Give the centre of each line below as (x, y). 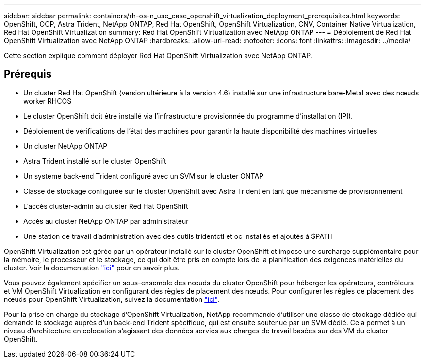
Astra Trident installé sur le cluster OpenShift (95, 161)
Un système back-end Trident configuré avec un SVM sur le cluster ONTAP (144, 176)
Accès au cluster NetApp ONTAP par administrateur (106, 221)
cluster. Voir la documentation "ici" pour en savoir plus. (92, 268)
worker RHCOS (48, 101)
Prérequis (28, 74)
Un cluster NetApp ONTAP (65, 146)
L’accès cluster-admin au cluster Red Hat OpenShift (106, 206)
